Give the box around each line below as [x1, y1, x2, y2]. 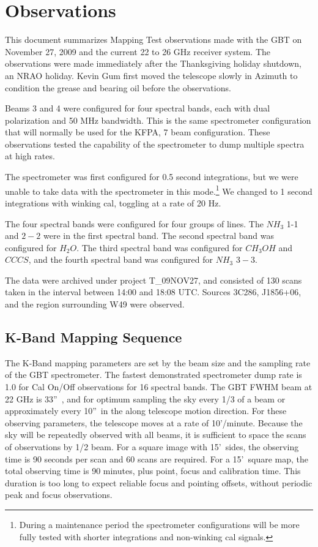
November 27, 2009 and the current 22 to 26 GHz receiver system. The [5, 45, 270, 58]
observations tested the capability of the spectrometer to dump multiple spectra [5, 137, 305, 150]
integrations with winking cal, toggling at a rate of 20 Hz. [5, 196, 221, 209]
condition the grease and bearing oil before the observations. [5, 81, 231, 94]
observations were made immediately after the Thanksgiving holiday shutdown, [5, 57, 301, 70]
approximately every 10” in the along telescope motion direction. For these [5, 404, 287, 417]
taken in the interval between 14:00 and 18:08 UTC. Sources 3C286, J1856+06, [5, 285, 301, 298]
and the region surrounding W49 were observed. [5, 298, 185, 311]
